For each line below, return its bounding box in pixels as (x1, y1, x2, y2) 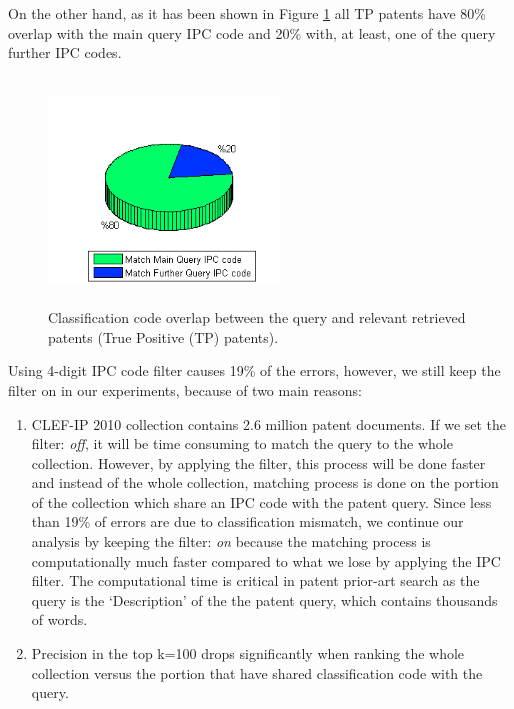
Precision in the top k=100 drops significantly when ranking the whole (31, 643, 465, 664)
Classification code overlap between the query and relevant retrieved (48, 307, 466, 328)
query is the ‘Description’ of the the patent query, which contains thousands (31, 589, 498, 610)
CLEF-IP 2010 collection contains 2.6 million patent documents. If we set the (31, 413, 507, 434)
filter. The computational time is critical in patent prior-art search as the (31, 570, 480, 591)
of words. (31, 609, 88, 630)
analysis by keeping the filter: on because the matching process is (31, 531, 431, 552)
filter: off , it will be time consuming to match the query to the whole (31, 433, 453, 454)
